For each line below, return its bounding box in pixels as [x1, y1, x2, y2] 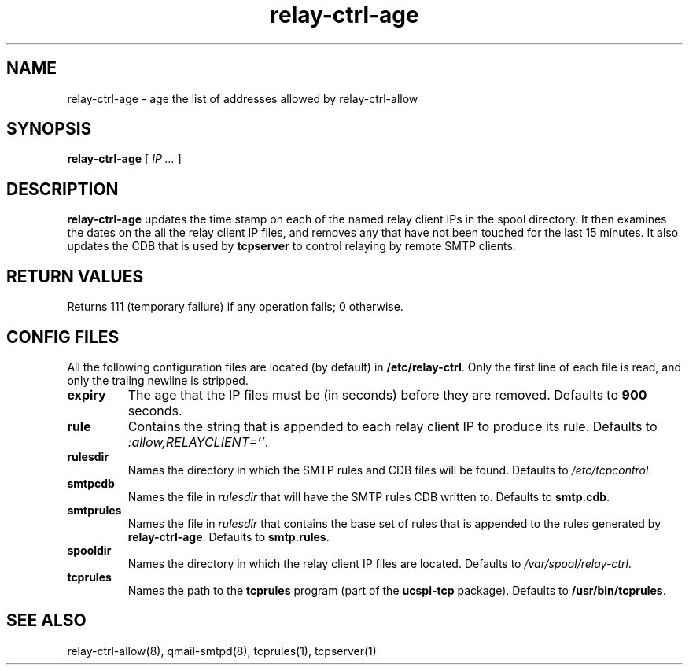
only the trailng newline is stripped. [67, 373, 249, 387]
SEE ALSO [6, 610, 87, 631]
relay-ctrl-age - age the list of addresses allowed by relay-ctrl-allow [67, 91, 418, 105]
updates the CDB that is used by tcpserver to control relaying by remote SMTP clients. [67, 239, 516, 253]
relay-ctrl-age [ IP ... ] [67, 152, 182, 166]
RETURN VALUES [6, 266, 144, 286]
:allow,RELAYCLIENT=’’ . [127, 433, 269, 450]
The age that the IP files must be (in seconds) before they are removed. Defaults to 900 [127, 386, 647, 403]
